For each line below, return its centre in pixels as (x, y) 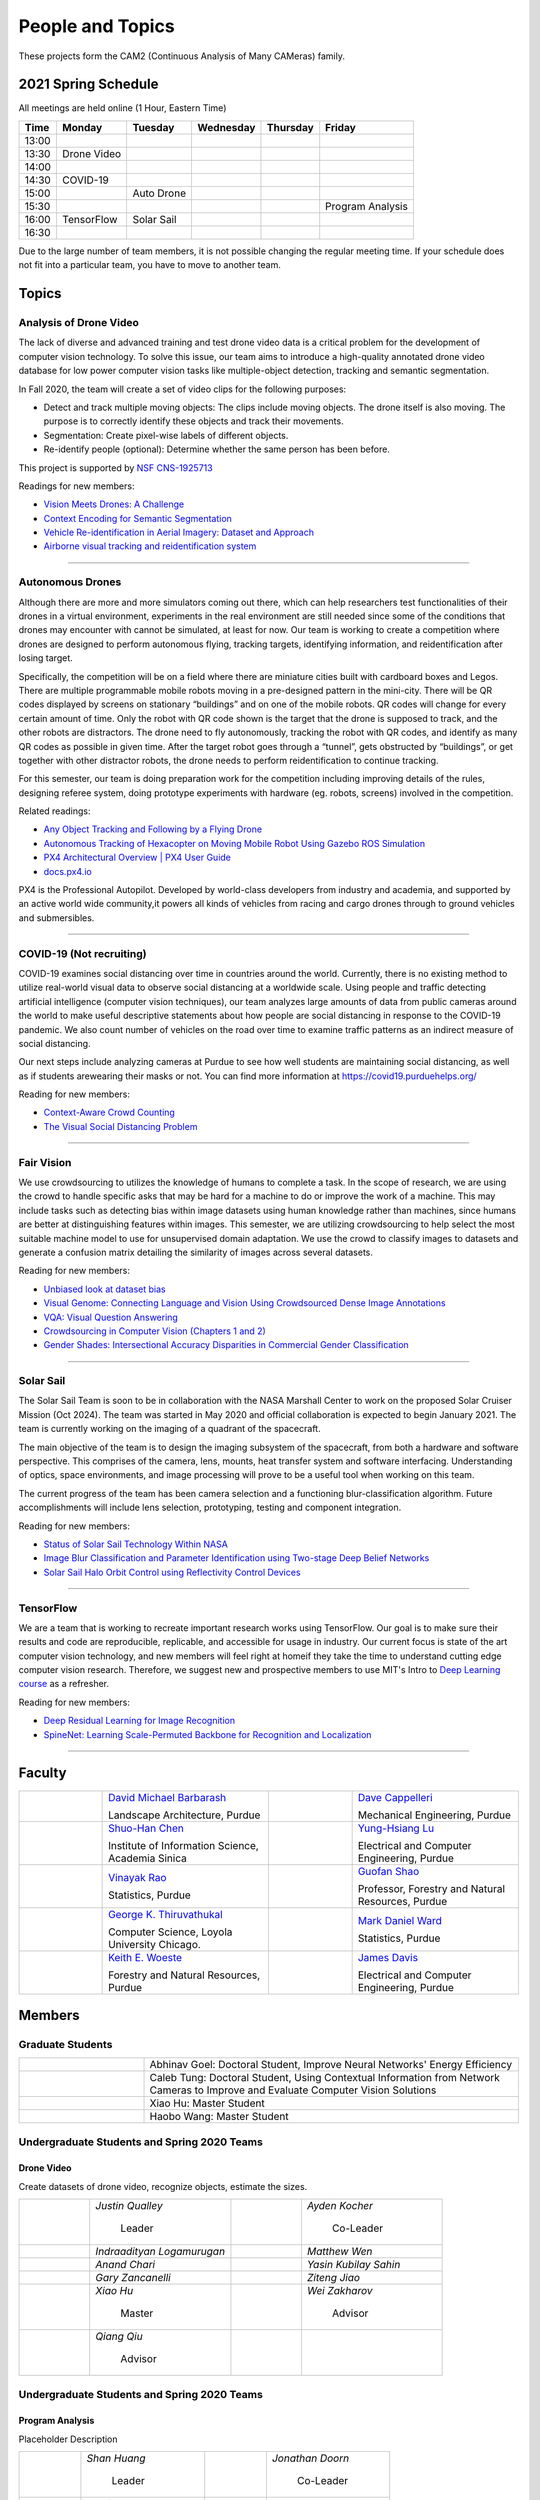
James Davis (388, 1957)
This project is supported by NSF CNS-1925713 (116, 467)
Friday (341, 127)
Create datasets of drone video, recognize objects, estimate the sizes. (163, 2186)
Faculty (42, 1773)
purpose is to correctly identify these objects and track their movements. (193, 421)
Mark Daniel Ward (399, 1920)
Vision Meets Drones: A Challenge (114, 504)
